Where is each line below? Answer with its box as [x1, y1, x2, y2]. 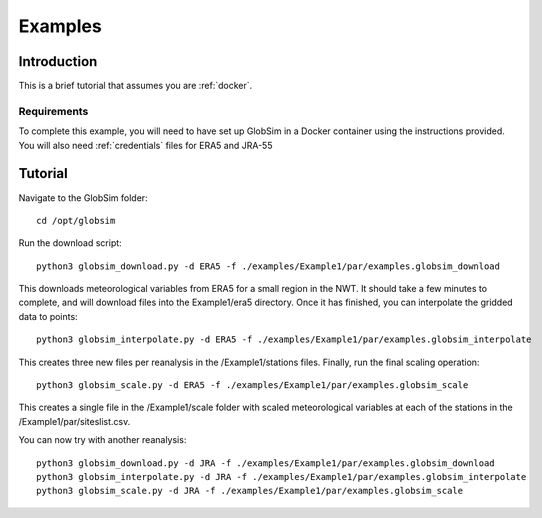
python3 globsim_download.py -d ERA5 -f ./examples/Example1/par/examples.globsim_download [36, 260, 500, 272]
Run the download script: [18, 237, 122, 249]
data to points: [18, 310, 79, 322]
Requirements [18, 104, 89, 118]
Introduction [18, 53, 98, 70]
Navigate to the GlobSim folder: [18, 191, 149, 204]
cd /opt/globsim [36, 215, 116, 226]
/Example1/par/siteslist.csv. [18, 415, 131, 427]
